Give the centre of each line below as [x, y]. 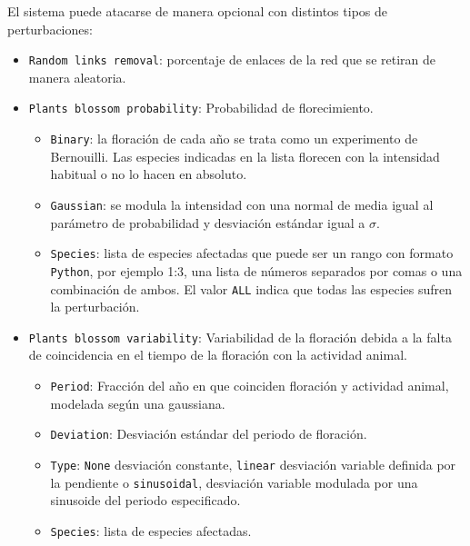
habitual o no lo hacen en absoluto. [149, 174]
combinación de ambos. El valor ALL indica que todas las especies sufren [251, 288]
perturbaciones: [50, 29]
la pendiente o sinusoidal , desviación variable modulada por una [234, 482]
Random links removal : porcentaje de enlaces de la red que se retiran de [232, 60]
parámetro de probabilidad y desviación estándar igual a [208, 222]
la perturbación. [95, 307]
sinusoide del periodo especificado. [145, 500]
